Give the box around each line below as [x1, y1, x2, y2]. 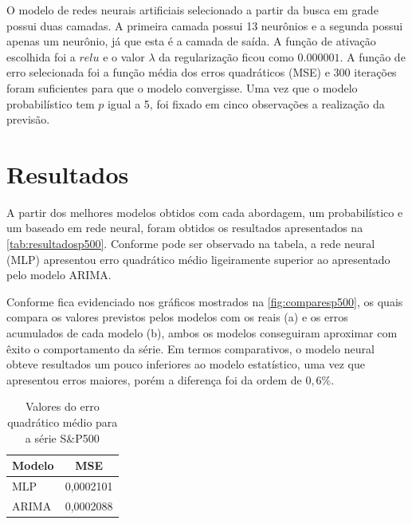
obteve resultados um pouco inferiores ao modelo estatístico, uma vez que [6, 356, 366, 372]
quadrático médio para [7, 414, 118, 430]
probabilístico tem [6, 95, 95, 112]
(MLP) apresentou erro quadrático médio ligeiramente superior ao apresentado [6, 250, 390, 267]
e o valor [103, 48, 145, 65]
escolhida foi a [6, 48, 76, 65]
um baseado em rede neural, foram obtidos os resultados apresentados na [6, 219, 363, 236]
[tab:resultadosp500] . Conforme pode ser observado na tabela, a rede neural [6, 235, 375, 252]
